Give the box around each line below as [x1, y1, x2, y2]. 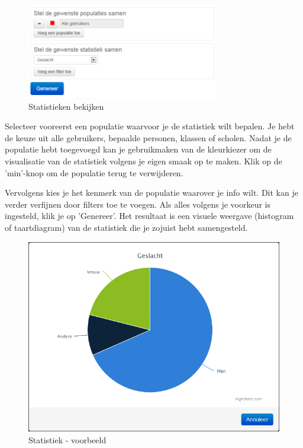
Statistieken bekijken [28, 100, 104, 112]
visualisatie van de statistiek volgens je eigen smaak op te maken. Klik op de [5, 154, 282, 167]
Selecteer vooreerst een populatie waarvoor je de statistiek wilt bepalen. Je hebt [5, 120, 295, 132]
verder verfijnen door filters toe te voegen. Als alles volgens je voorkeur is [5, 198, 271, 210]
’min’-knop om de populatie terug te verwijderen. [5, 166, 183, 179]
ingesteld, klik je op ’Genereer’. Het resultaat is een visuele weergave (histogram [5, 209, 294, 222]
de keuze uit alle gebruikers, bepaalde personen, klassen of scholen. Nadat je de [5, 131, 292, 144]
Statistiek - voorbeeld [28, 434, 107, 446]
